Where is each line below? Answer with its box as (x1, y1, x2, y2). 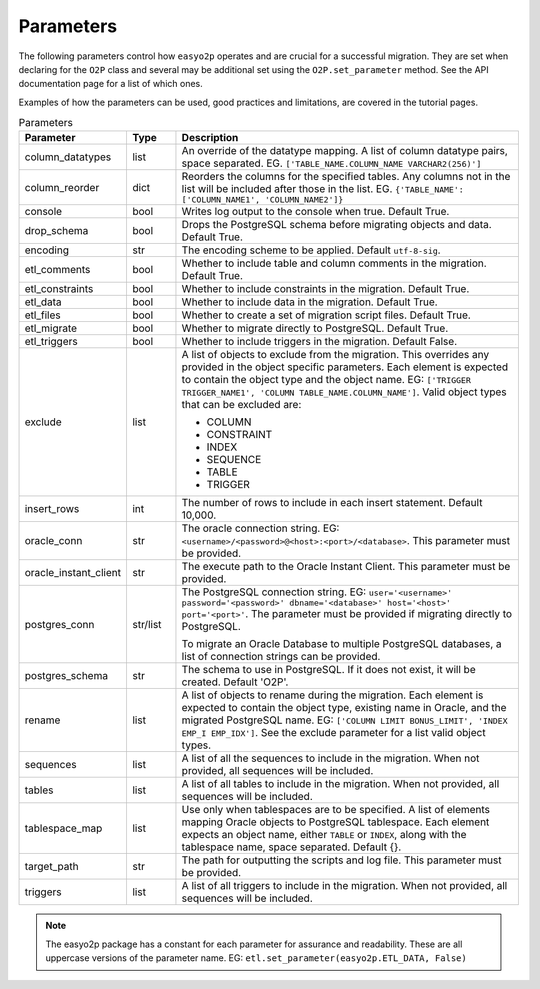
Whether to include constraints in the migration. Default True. (181, 282, 470, 296)
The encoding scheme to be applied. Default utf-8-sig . (181, 243, 441, 257)
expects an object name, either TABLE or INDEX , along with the (181, 828, 467, 842)
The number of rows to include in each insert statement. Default (181, 496, 483, 510)
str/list (131, 617, 162, 631)
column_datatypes (24, 150, 112, 164)
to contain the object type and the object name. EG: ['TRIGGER (181, 373, 472, 387)
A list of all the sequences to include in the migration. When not (181, 751, 480, 765)
